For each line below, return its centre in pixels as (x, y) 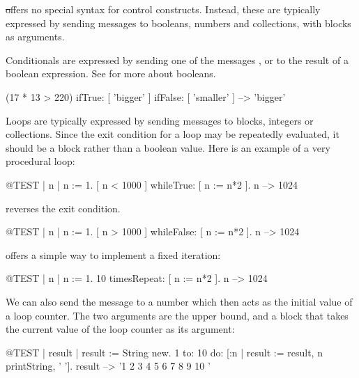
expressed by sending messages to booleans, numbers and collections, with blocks (178, 23)
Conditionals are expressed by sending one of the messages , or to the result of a (177, 60)
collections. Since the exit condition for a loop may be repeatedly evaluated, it (173, 134)
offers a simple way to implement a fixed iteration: (113, 254)
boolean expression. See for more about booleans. (111, 73)
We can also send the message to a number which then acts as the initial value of (179, 301)
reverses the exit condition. (63, 208)
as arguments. (35, 37)
